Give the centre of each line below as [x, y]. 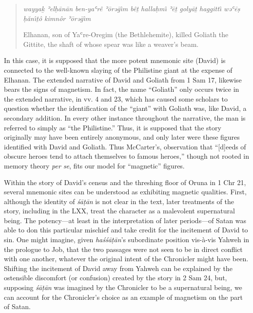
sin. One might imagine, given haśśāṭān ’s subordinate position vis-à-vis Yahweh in [127, 240]
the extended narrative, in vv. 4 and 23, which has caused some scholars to [116, 98]
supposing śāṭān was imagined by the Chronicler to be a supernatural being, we [123, 287]
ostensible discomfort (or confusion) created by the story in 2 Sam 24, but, [116, 278]
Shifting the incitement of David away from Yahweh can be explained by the [118, 268]
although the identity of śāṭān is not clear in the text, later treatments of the [119, 201]
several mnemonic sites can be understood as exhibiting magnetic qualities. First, [125, 192]
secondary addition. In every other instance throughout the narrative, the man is [125, 117]
